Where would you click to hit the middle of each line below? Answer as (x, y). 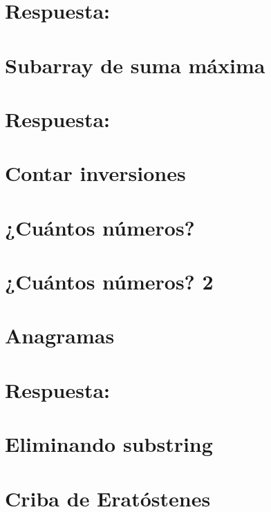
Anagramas (60, 335)
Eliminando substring (109, 444)
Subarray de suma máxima (135, 65)
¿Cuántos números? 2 (109, 282)
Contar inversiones (95, 173)
